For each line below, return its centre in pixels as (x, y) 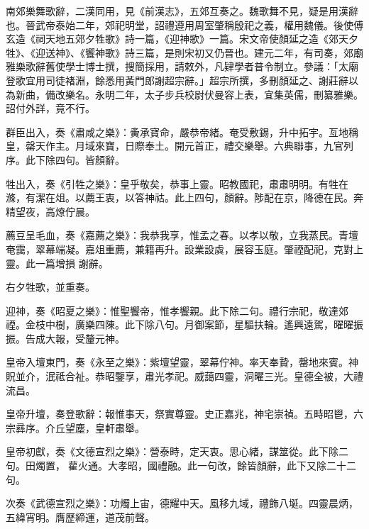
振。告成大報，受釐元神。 (65, 338)
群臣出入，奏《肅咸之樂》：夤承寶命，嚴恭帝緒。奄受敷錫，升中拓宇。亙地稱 (182, 132)
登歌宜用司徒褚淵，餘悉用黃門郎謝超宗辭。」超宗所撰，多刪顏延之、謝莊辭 (177, 80)
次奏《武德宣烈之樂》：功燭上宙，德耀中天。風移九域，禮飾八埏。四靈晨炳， (182, 503)
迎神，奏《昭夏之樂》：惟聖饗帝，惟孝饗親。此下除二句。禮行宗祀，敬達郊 (177, 310)
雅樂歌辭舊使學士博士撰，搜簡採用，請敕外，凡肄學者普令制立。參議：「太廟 (182, 66)
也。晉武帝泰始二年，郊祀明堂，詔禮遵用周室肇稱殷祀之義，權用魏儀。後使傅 (184, 24)
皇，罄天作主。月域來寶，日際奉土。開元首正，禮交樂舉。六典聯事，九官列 (180, 146)
